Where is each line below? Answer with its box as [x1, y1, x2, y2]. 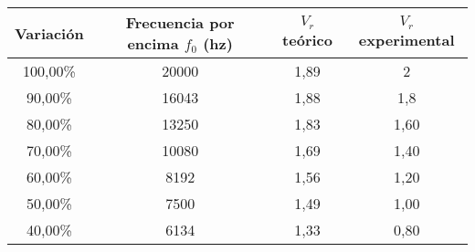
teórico [282, 28, 332, 50]
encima [127, 33, 179, 54]
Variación [15, 22, 84, 44]
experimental [358, 28, 455, 50]
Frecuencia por [125, 12, 235, 33]
